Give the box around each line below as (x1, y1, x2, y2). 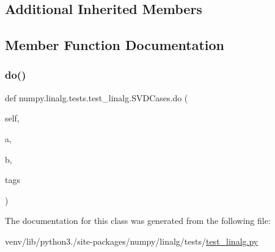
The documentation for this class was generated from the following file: (5, 214, 271, 227)
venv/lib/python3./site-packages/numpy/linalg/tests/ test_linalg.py (5, 234, 258, 247)
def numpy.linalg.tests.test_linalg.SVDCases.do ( (5, 91, 188, 104)
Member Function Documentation (5, 35, 225, 54)
